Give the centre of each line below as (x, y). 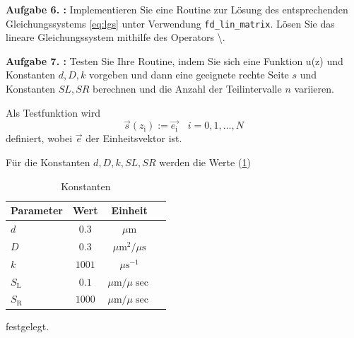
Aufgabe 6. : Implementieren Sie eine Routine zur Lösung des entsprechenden (177, 9)
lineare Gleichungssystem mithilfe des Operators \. (116, 37)
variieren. (314, 89)
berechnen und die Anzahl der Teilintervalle (187, 89)
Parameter (37, 210)
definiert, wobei (39, 138)
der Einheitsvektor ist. (134, 138)
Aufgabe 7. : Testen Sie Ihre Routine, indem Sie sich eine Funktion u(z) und (175, 60)
